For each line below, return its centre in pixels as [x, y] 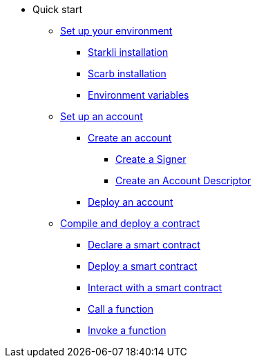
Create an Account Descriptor [183, 180]
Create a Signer [151, 159]
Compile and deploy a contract [130, 223]
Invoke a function [127, 330]
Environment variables [139, 95]
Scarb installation [127, 73]
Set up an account [102, 116]
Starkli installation [128, 52]
